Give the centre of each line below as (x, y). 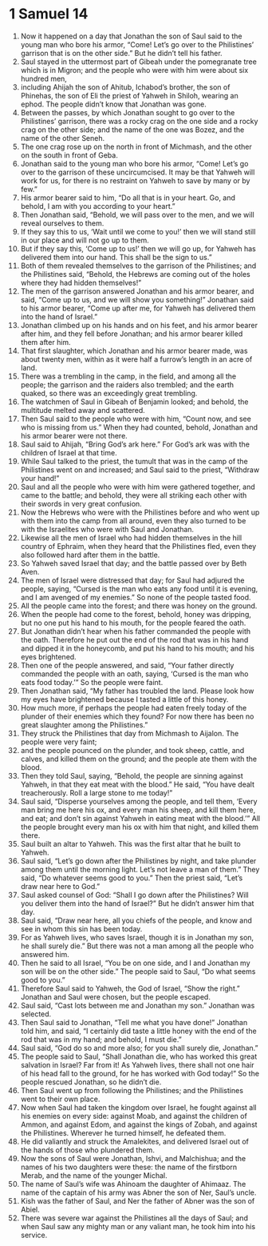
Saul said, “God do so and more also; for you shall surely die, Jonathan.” (139, 1048)
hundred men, (43, 78)
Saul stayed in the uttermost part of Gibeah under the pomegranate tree (139, 62)
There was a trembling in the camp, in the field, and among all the (128, 376)
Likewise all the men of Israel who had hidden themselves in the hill (131, 538)
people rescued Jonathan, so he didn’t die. (91, 1082)
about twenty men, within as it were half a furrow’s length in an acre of (136, 359)
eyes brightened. (48, 656)
